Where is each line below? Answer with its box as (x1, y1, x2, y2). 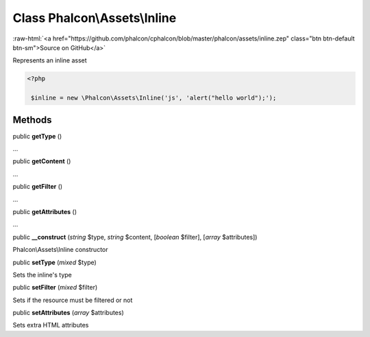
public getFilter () (12, 183, 63, 191)
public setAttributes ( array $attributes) (12, 309, 125, 317)
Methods (12, 114, 52, 126)
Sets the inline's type (12, 270, 72, 279)
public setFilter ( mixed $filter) (12, 283, 98, 292)
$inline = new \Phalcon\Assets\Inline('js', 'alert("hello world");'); (31, 94, 277, 102)
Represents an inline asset (12, 56, 87, 65)
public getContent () (12, 157, 71, 165)
